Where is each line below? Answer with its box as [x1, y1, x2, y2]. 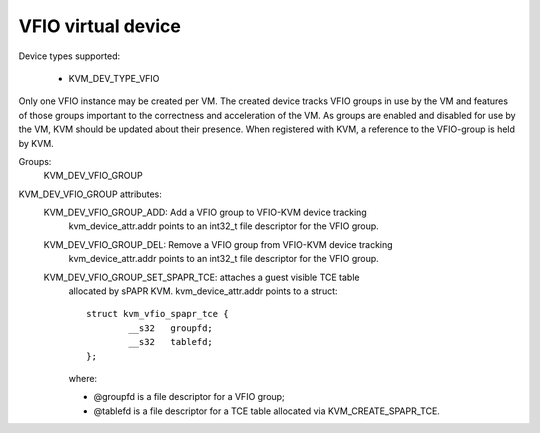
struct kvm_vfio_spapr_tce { [86, 308, 229, 320]
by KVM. [18, 137, 54, 149]
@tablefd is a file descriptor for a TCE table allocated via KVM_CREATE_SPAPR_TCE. [93, 405, 440, 417]
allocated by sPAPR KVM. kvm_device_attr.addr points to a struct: [68, 285, 339, 297]
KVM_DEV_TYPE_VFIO [68, 72, 160, 84]
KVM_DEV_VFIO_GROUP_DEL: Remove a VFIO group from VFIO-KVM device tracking [43, 238, 394, 250]
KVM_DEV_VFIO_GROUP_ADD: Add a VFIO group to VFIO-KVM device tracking [43, 206, 367, 219]
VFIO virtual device [18, 15, 182, 37]
